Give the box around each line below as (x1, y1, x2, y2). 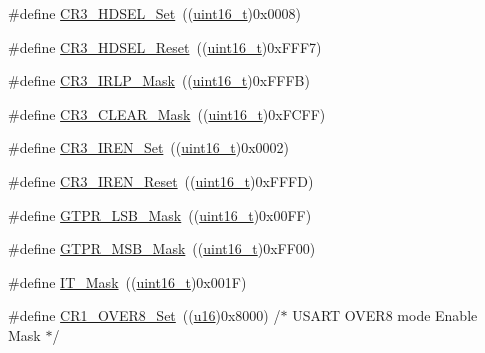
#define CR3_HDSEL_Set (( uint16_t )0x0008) (8, 3, 301, 23)
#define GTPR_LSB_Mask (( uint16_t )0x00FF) (8, 204, 312, 225)
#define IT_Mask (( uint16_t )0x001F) (8, 271, 247, 292)
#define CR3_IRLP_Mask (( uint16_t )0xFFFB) (8, 70, 310, 91)
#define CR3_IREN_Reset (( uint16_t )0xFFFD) (8, 170, 314, 191)
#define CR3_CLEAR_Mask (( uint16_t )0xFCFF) (8, 103, 326, 124)
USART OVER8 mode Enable (292, 305, 478, 326)
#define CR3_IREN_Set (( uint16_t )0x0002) (8, 137, 290, 158)
